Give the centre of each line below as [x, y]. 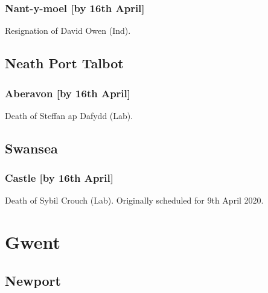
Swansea [31, 148]
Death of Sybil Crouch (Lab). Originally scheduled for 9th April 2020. [134, 200]
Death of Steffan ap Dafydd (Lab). [69, 115]
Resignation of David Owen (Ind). [68, 31]
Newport [33, 280]
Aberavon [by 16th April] [68, 93]
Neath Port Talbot [64, 63]
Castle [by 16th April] [59, 178]
